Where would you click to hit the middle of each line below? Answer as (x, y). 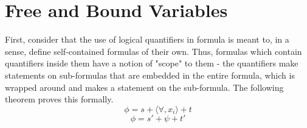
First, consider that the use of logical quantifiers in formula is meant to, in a (147, 39)
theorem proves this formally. (59, 99)
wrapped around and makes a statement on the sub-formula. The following (144, 87)
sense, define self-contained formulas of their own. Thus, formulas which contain (153, 51)
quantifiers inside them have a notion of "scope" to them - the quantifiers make (152, 63)
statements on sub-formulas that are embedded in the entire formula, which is (150, 75)
